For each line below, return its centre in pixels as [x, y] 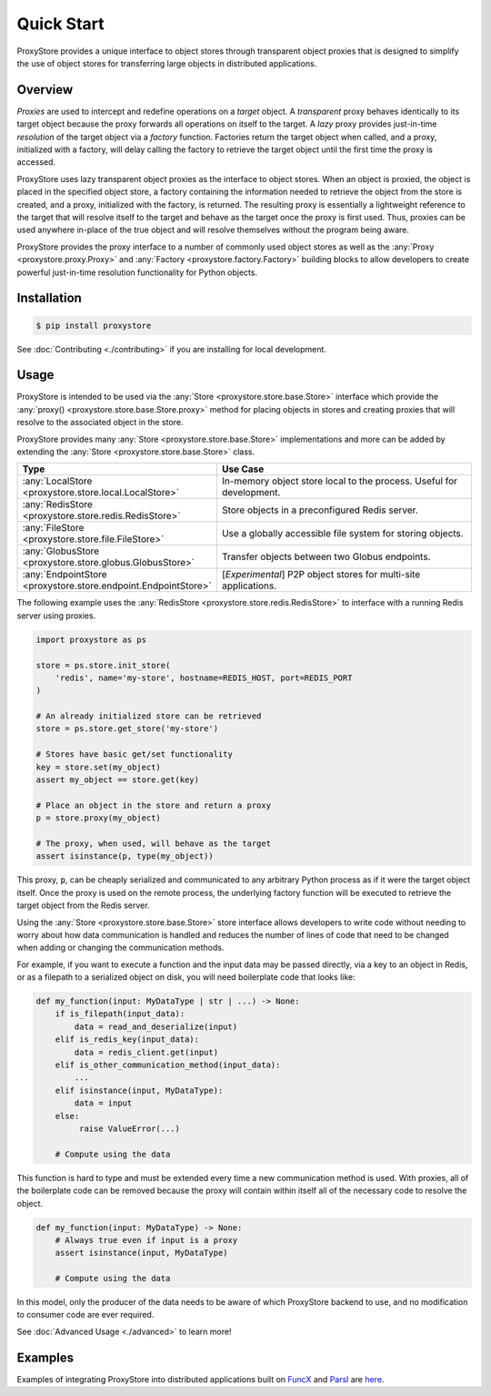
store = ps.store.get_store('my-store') [127, 729]
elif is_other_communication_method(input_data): [168, 1065]
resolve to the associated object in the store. [100, 423]
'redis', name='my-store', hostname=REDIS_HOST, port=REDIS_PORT [204, 678]
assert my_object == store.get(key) [118, 780]
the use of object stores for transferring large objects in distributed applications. [167, 63]
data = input [103, 1103]
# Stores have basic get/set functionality [135, 754]
